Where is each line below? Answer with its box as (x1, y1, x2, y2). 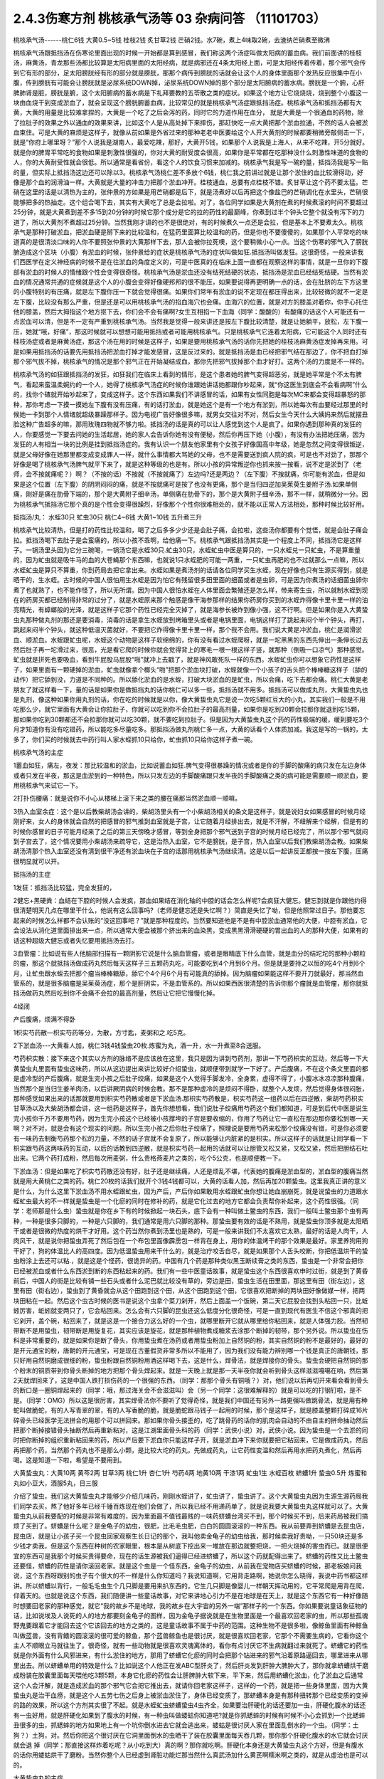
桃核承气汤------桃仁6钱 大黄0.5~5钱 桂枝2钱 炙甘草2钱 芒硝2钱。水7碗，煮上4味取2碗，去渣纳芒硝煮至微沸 (13, 36, 331, 44)
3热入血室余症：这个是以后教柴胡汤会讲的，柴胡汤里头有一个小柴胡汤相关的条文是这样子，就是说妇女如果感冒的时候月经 (13, 807, 366, 815)
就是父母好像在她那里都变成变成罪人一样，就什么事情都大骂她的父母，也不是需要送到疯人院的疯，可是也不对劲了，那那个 (13, 450, 368, 458)
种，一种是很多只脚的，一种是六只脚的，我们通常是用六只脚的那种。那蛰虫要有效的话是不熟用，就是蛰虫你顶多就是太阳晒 (13, 1217, 368, 1225)
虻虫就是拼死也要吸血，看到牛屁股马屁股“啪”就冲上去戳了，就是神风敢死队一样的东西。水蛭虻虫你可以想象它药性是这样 (13, 655, 362, 664)
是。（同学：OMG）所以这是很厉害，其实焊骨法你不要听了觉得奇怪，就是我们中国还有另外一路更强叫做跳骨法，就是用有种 (13, 1395, 368, 1405)
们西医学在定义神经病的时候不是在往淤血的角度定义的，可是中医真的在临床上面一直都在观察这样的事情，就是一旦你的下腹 (13, 258, 368, 266)
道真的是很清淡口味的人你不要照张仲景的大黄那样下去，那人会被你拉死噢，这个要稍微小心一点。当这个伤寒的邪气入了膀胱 (13, 238, 368, 246)
